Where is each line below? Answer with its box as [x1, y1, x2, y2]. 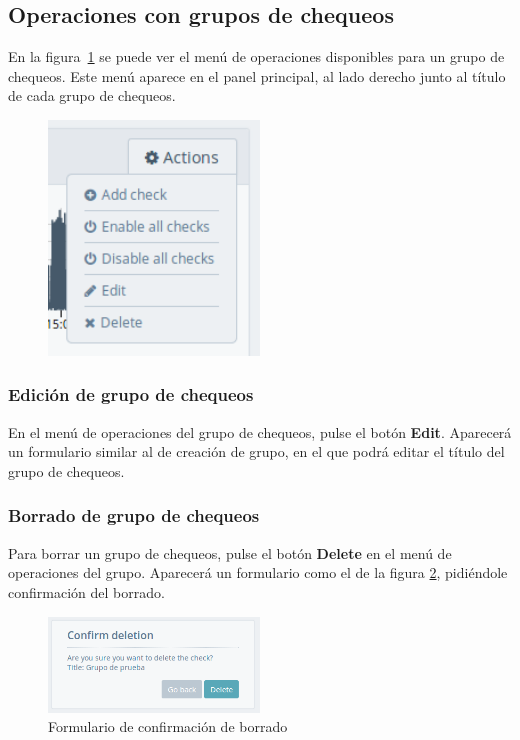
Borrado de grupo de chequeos [8, 503, 260, 528]
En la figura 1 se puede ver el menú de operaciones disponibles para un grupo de [8, 46, 505, 67]
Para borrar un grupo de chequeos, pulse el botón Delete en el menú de [8, 542, 452, 563]
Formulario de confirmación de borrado [48, 716, 288, 737]
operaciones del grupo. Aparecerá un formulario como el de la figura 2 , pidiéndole [8, 562, 508, 583]
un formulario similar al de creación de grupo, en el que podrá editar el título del [8, 441, 505, 462]
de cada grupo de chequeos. [8, 85, 176, 106]
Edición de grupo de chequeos [8, 382, 254, 407]
